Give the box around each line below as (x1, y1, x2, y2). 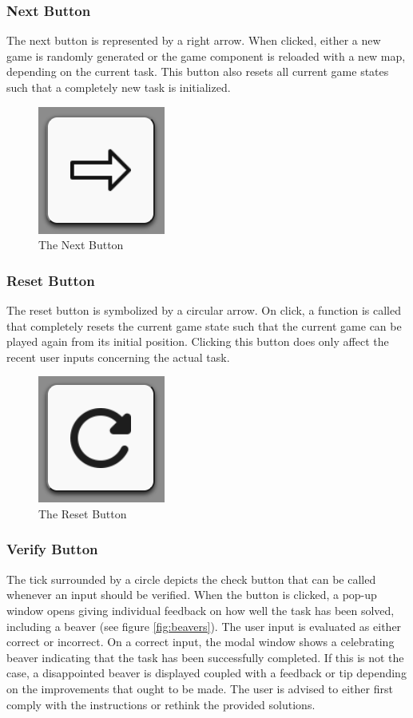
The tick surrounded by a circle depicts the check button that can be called (6, 570, 376, 587)
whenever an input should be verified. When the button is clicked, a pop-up (6, 586, 377, 603)
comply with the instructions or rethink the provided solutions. (6, 696, 316, 712)
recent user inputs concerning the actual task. (6, 348, 230, 365)
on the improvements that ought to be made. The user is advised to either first (6, 680, 393, 696)
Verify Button (6, 539, 98, 559)
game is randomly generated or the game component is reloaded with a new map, (6, 47, 406, 64)
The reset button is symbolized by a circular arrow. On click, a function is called (6, 302, 401, 318)
